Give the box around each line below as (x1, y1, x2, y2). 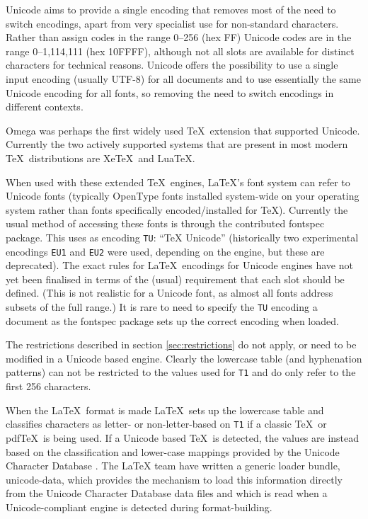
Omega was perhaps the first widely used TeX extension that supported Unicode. (6, 122, 360, 137)
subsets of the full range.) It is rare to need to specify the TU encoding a (6, 300, 318, 314)
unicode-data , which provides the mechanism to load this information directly (6, 472, 343, 486)
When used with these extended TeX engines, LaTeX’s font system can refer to (6, 174, 350, 189)
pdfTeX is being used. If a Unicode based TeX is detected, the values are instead (6, 430, 360, 445)
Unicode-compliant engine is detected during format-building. (6, 499, 272, 514)
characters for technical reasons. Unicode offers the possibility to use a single (6, 57, 338, 72)
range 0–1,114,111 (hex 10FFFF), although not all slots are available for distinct (6, 43, 355, 58)
